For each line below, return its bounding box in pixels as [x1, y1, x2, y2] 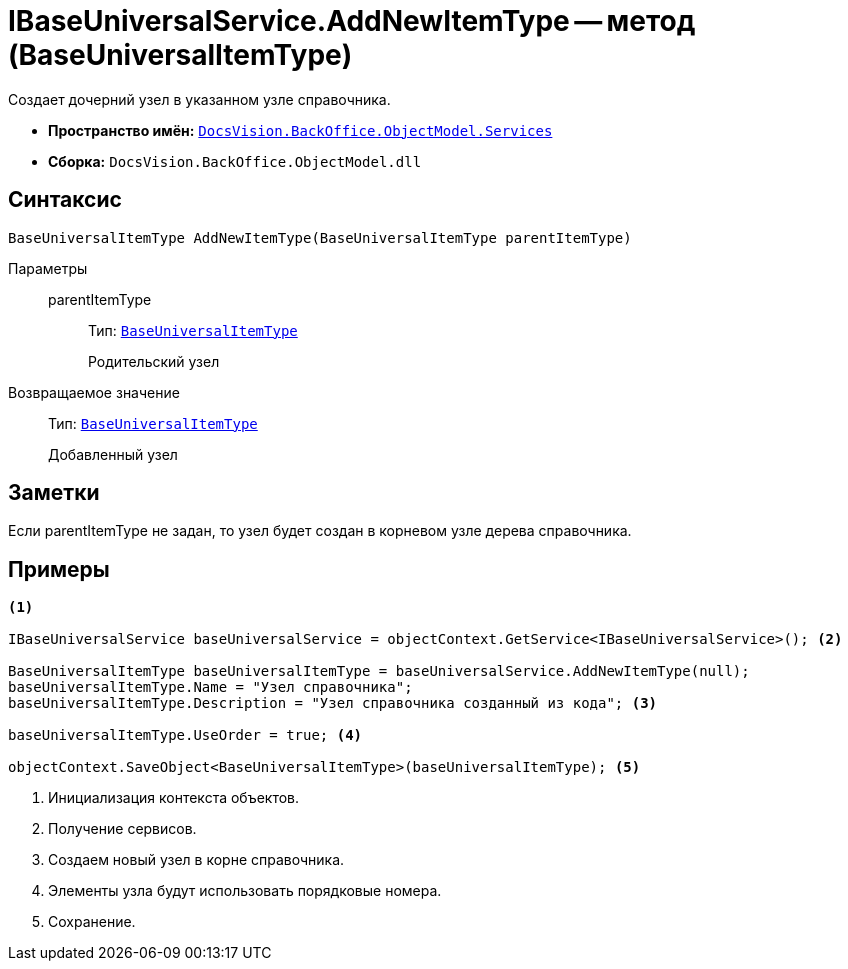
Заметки [8, 480, 100, 506]
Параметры [8, 259, 88, 277]
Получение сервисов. [48, 820, 197, 838]
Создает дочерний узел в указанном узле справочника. [8, 90, 391, 108]
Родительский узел [88, 352, 220, 370]
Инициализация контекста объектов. [48, 789, 300, 807]
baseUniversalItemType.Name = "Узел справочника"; [8, 679, 413, 696]
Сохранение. [48, 913, 136, 931]
